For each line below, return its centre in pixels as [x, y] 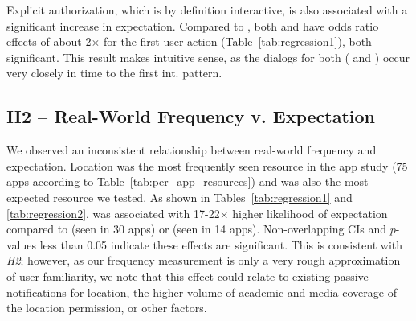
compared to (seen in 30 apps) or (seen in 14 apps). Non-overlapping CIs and [196, 229]
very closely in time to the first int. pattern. [114, 73]
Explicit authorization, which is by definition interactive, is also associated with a [207, 10]
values [22, 244]
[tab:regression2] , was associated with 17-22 [113, 213]
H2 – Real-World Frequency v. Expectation [191, 116]
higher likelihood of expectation [310, 213]
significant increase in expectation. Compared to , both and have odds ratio [193, 25]
